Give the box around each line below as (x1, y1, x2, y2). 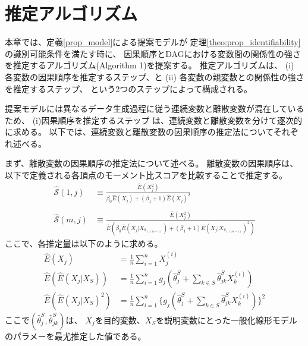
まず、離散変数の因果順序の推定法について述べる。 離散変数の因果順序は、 (5, 157, 298, 169)
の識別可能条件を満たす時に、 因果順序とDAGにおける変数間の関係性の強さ (5, 47, 301, 59)
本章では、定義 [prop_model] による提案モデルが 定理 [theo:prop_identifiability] (5, 36, 301, 48)
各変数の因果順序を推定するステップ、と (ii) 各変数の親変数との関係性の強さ (5, 70, 304, 83)
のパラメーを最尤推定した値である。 (5, 329, 146, 342)
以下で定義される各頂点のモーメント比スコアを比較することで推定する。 (5, 169, 288, 181)
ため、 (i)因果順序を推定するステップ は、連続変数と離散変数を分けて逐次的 (5, 114, 303, 126)
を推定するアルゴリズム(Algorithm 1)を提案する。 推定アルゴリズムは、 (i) (5, 59, 294, 71)
